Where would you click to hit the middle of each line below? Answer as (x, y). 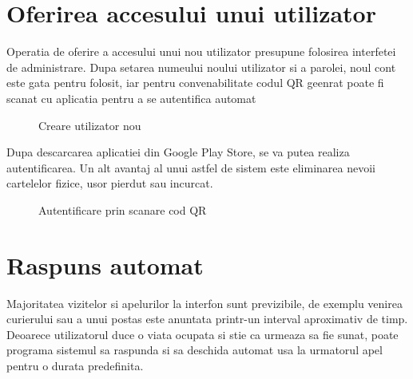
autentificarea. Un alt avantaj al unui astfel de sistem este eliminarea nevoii (191, 167)
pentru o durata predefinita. (75, 365)
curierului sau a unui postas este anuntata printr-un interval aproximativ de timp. (207, 319)
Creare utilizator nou (90, 125)
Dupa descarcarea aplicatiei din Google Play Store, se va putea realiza (178, 152)
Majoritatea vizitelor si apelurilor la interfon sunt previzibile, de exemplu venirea (205, 303)
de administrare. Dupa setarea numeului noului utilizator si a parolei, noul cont (201, 67)
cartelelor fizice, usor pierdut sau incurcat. (110, 183)
